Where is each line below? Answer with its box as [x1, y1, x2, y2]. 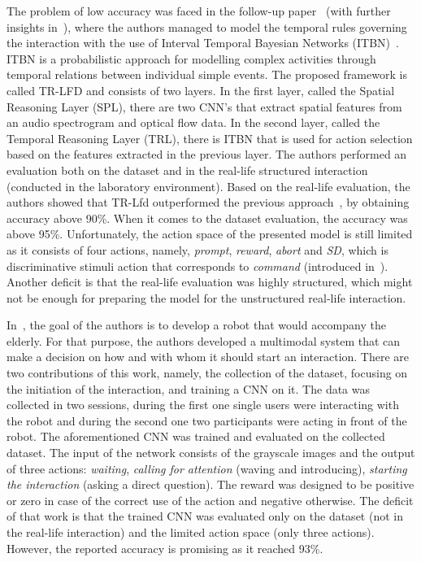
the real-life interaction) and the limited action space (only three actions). [7, 524, 375, 540]
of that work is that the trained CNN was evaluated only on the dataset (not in [7, 508, 403, 525]
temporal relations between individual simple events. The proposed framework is [7, 66, 407, 83]
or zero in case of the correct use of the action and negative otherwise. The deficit [7, 491, 414, 508]
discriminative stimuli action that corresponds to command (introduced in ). [7, 257, 388, 274]
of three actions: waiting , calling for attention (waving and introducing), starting [7, 460, 407, 477]
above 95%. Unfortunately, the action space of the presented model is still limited [7, 225, 413, 242]
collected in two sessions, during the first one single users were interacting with [7, 396, 399, 413]
